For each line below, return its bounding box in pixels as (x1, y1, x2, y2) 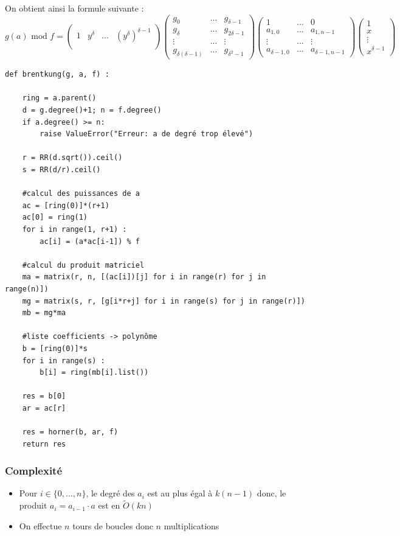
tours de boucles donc (72, 519, 153, 532)
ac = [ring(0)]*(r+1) (22, 201, 109, 210)
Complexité (5, 463, 63, 478)
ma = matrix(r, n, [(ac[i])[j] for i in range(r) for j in (22, 273, 266, 282)
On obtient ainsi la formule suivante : (5, 2, 144, 14)
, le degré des (86, 487, 135, 499)
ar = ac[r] (22, 403, 66, 412)
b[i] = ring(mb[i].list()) (40, 368, 149, 377)
